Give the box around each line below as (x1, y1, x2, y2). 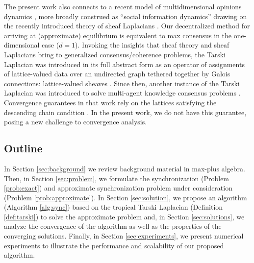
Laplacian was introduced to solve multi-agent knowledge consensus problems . (4, 88, 241, 98)
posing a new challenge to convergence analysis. (4, 117, 147, 127)
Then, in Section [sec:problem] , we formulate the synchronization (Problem (4, 173, 229, 183)
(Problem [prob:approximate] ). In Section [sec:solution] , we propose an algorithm (4, 192, 247, 202)
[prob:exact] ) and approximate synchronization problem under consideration (4, 183, 232, 193)
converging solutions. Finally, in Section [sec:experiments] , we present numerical (4, 231, 244, 241)
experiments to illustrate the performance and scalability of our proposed (4, 240, 224, 250)
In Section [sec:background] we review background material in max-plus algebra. (4, 163, 245, 173)
